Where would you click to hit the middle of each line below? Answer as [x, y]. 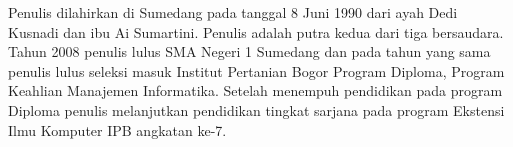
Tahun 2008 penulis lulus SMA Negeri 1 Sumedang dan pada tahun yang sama [249, 51]
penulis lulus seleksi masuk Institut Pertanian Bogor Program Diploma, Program [256, 70]
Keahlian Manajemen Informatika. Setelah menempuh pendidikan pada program [255, 90]
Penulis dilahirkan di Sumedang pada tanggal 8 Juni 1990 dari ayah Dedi [233, 12]
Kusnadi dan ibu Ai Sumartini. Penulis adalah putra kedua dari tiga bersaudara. [256, 31]
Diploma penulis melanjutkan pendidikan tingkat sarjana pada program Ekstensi [256, 109]
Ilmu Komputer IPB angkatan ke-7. [117, 129]
